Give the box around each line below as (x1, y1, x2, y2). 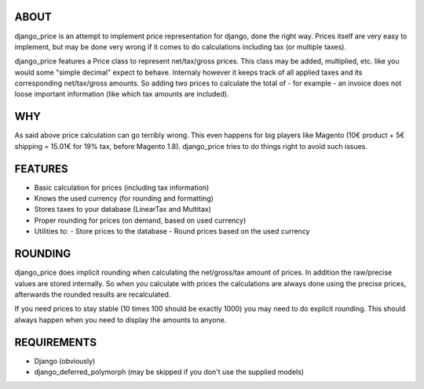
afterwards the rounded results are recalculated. (14, 289, 171, 299)
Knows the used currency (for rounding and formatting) (34, 194, 214, 203)
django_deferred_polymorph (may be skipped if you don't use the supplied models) (34, 367, 305, 376)
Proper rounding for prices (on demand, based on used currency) (34, 216, 247, 225)
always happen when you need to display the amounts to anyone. (14, 314, 227, 325)
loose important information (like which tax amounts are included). (14, 89, 229, 99)
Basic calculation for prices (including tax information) (34, 183, 210, 192)
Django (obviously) (34, 356, 96, 365)
